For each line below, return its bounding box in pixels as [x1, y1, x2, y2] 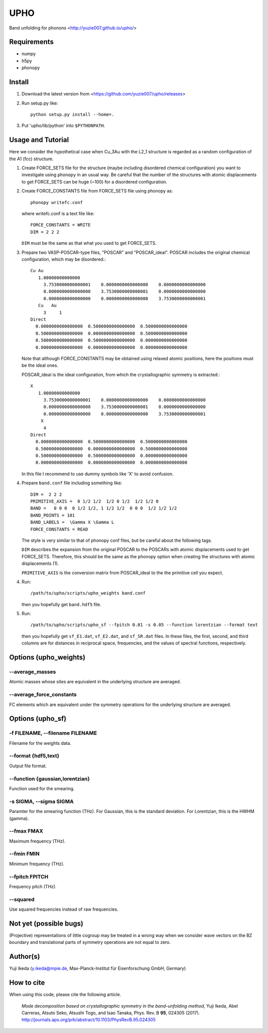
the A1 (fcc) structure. [9, 156, 54, 162]
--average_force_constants [9, 691, 77, 698]
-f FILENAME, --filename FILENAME [9, 729, 97, 736]
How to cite [9, 978, 45, 987]
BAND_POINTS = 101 [30, 513, 75, 518]
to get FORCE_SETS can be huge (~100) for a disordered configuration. [21, 179, 167, 185]
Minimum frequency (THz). [9, 861, 65, 867]
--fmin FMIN [9, 850, 40, 857]
